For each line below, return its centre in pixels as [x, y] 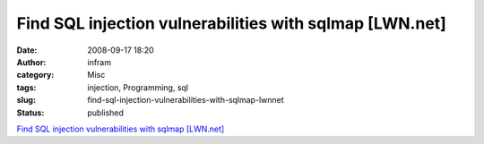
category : [35, 75]
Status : [30, 113]
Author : [31, 62]
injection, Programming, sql [138, 87]
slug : [26, 100]
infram [99, 62]
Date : [27, 50]
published [106, 113]
